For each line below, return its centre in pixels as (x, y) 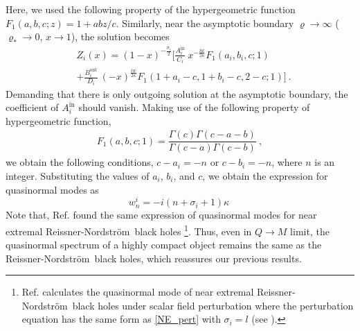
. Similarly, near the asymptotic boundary (205, 23)
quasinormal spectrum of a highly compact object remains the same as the (164, 245)
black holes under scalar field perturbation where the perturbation (213, 305)
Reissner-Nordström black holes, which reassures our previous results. (154, 258)
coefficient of (32, 107)
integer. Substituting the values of (78, 176)
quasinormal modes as (52, 189)
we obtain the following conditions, (80, 162)
